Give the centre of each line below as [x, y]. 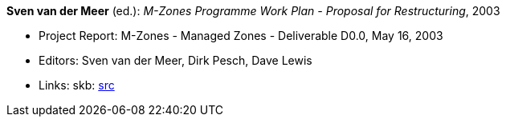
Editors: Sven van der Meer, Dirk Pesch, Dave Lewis [175, 60]
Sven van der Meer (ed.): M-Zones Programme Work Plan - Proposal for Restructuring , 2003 [253, 11]
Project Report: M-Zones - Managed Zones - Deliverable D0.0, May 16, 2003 [241, 36]
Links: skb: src [77, 85]
